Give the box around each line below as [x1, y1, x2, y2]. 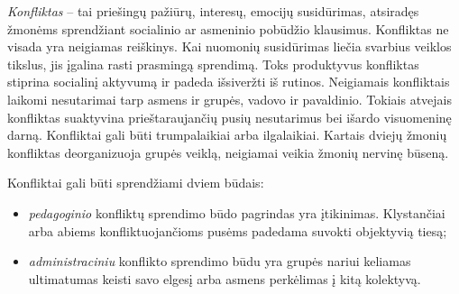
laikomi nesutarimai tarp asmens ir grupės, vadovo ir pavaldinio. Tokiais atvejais [7, 89, 453, 108]
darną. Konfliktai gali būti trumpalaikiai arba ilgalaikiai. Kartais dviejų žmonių [7, 125, 447, 144]
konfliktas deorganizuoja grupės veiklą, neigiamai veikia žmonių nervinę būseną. [7, 142, 449, 161]
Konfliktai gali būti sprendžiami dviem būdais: [7, 173, 264, 192]
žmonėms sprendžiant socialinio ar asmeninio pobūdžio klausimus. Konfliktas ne [7, 19, 449, 38]
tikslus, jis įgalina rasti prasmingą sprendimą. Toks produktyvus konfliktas [7, 54, 419, 73]
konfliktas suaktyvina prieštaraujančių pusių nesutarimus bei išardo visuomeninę [7, 107, 452, 126]
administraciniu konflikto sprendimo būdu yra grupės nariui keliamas [28, 252, 411, 271]
